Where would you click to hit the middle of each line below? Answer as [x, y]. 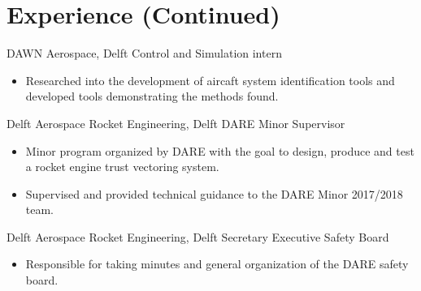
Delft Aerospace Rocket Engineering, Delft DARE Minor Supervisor [176, 123]
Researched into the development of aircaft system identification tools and [210, 80]
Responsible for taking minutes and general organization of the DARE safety [217, 264]
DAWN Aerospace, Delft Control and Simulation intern [144, 53]
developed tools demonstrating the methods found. [152, 96]
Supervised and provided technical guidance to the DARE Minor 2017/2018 [214, 193]
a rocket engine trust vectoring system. [122, 167]
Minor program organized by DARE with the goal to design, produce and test [220, 150]
